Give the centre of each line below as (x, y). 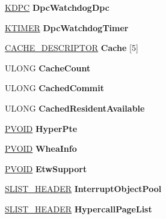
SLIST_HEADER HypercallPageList (78, 208)
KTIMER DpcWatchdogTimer (67, 27)
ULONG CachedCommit (54, 88)
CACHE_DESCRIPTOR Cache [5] (72, 48)
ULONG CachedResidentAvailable (75, 108)
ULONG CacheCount (48, 67)
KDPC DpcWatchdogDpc (57, 7)
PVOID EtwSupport (46, 168)
